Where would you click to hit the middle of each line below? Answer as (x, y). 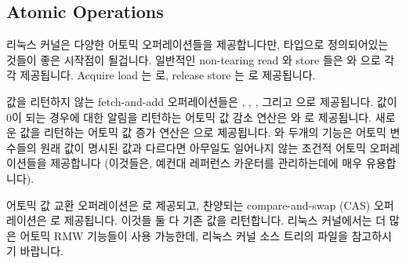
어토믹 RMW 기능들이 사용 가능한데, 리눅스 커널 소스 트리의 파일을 (184, 235)
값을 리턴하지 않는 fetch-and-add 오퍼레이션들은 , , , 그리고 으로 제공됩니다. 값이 (202, 101)
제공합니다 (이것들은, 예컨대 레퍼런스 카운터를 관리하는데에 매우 (207, 163)
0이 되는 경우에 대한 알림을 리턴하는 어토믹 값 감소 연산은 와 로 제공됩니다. (189, 117)
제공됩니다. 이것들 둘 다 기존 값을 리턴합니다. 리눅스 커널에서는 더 (225, 220)
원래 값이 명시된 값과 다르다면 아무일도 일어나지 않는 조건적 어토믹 (203, 147)
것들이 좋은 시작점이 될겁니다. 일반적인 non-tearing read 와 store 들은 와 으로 (194, 59)
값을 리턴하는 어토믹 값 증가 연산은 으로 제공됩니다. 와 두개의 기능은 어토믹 (203, 132)
